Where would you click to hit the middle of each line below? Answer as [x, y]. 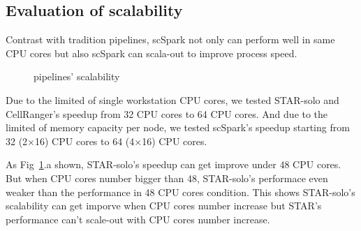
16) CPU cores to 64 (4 [85, 141]
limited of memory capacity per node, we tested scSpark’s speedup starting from [178, 127]
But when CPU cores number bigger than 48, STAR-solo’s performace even [167, 178]
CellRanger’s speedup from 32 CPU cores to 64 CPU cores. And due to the [167, 113]
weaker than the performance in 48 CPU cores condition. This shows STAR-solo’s [180, 192]
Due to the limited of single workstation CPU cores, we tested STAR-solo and [172, 99]
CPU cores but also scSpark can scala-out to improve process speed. [152, 53]
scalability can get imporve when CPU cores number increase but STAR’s [164, 206]
